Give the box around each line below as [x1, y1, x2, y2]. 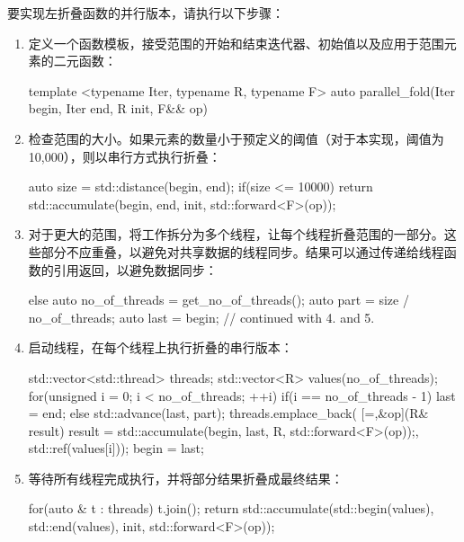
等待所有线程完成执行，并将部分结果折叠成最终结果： [28, 468, 344, 487]
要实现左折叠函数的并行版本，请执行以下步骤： [7, 4, 284, 22]
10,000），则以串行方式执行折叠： [28, 147, 221, 165]
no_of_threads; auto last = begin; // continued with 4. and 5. [28, 307, 375, 326]
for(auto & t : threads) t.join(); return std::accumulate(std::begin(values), [28, 499, 434, 518]
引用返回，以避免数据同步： [53, 260, 218, 279]
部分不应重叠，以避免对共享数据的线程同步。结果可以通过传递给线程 [40, 242, 444, 261]
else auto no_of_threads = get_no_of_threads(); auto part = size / [28, 290, 409, 309]
